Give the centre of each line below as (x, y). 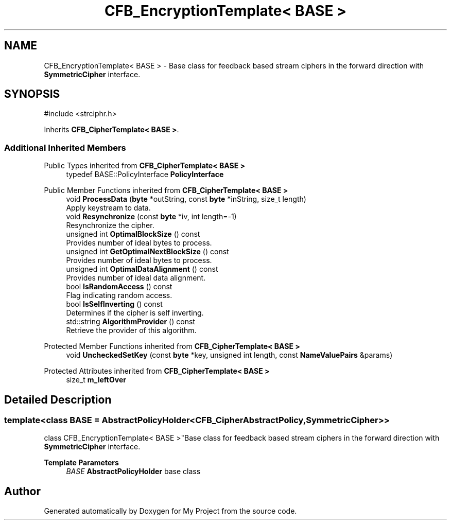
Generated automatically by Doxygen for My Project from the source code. (170, 511)
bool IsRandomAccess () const (119, 287)
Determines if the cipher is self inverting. (135, 313)
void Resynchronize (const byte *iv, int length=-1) (151, 217)
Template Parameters (81, 463)
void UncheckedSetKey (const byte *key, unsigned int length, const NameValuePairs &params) (229, 355)
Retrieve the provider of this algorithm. (131, 330)
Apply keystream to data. (108, 208)
